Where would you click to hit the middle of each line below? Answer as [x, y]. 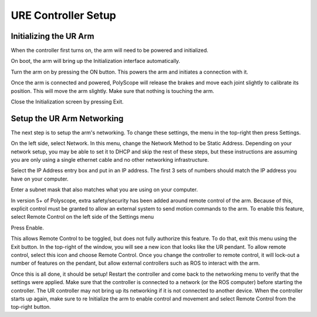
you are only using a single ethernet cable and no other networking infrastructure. [110, 160]
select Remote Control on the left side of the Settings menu [82, 217]
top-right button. [31, 307]
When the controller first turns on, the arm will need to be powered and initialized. [109, 51]
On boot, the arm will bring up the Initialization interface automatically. [95, 61]
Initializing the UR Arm [53, 36]
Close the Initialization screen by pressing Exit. [67, 102]
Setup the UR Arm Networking [67, 119]
